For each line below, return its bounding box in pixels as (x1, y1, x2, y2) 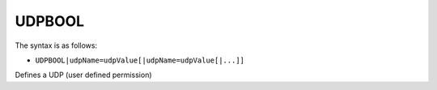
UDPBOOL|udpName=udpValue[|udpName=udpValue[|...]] (35, 55, 245, 65)
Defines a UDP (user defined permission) (15, 70, 153, 80)
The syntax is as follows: (15, 41, 97, 50)
